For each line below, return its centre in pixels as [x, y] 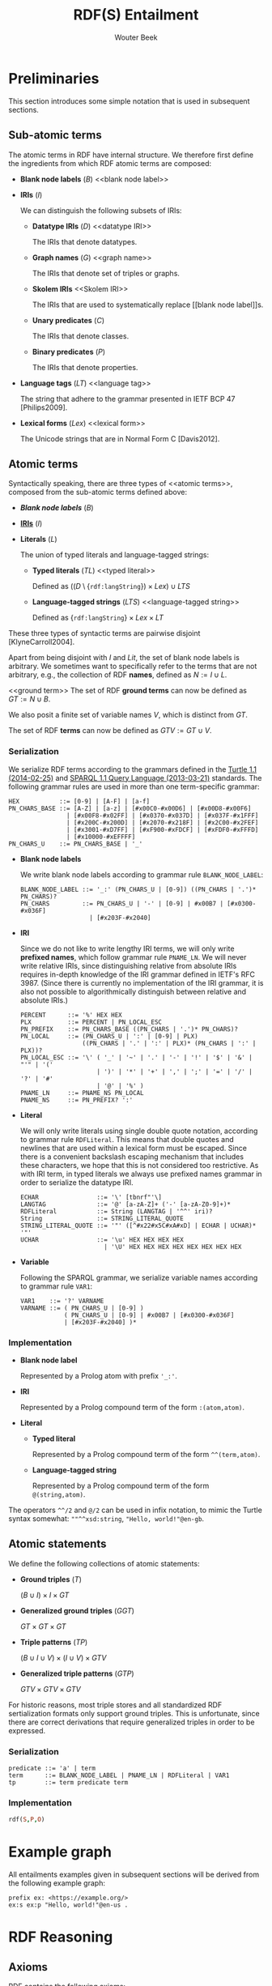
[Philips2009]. [44, 407]
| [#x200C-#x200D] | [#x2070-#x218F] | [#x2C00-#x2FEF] [162, 823]
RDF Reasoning [61, 1937]
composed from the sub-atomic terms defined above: [98, 492]
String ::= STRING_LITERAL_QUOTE [102, 1218]
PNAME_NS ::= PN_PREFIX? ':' [76, 1100]
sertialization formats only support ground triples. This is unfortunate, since [134, 1713]
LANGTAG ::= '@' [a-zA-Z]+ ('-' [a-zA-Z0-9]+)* [125, 1204]
